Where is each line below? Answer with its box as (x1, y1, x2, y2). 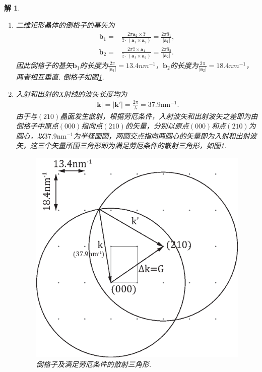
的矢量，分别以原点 (125, 120, 189, 131)
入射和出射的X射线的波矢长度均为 (16, 88, 127, 99)
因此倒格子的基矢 (16, 59, 73, 70)
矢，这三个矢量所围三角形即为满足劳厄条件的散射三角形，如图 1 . (16, 140, 227, 151)
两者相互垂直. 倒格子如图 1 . (16, 72, 104, 82)
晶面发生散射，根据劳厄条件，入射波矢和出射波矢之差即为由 (60, 110, 258, 121)
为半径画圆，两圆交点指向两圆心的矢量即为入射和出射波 (73, 130, 257, 141)
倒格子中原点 (16, 120, 58, 131)
